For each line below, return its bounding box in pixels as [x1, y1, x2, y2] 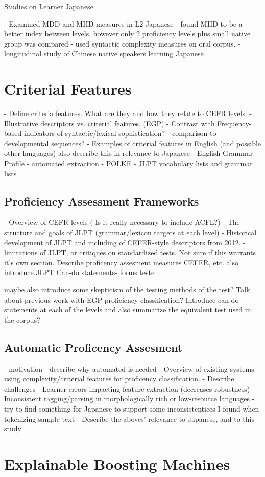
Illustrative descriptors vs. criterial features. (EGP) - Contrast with [4, 118, 215, 128]
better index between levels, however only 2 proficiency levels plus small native [4, 28, 251, 39]
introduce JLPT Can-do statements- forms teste [4, 267, 155, 278]
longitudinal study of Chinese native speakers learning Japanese [4, 48, 204, 59]
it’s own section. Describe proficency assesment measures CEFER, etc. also [4, 257, 239, 267]
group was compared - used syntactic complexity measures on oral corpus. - [4, 38, 240, 49]
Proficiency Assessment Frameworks [4, 193, 199, 209]
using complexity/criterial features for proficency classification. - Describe [4, 373, 234, 384]
